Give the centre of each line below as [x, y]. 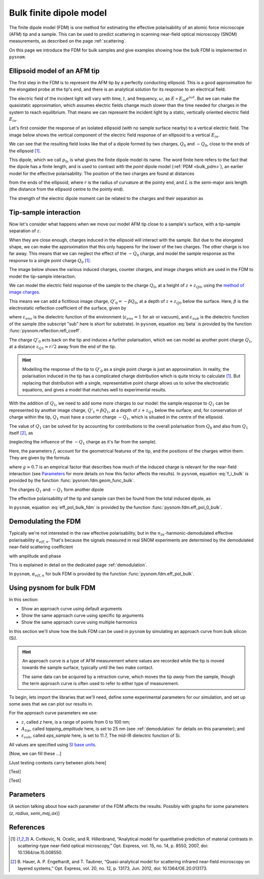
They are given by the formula [39, 458]
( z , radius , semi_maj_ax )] [34, 813]
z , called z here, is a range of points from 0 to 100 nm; [76, 722]
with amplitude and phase [35, 556]
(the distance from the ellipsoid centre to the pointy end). [66, 189]
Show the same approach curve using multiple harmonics [79, 622]
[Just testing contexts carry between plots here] [58, 762]
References [27, 827]
